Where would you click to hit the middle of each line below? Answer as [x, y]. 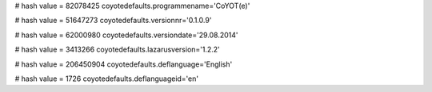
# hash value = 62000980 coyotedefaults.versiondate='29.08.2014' [127, 35]
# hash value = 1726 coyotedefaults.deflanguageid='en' [107, 79]
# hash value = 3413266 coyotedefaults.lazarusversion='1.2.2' [117, 50]
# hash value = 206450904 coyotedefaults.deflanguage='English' [124, 64]
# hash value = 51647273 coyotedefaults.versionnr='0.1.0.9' [113, 21]
